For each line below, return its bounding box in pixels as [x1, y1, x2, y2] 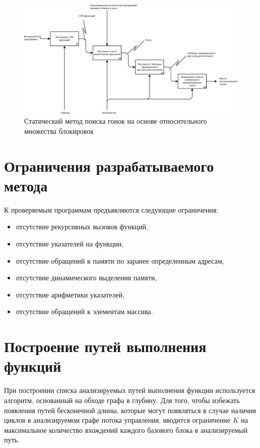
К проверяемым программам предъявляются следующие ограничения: [4, 204, 219, 215]
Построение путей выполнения [4, 336, 207, 357]
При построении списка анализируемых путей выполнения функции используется [4, 385, 255, 395]
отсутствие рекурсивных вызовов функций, [16, 221, 148, 232]
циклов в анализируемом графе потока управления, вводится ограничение [4, 415, 231, 425]
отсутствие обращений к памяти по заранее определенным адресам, [16, 255, 224, 266]
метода [4, 175, 48, 195]
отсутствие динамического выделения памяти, [16, 272, 157, 283]
